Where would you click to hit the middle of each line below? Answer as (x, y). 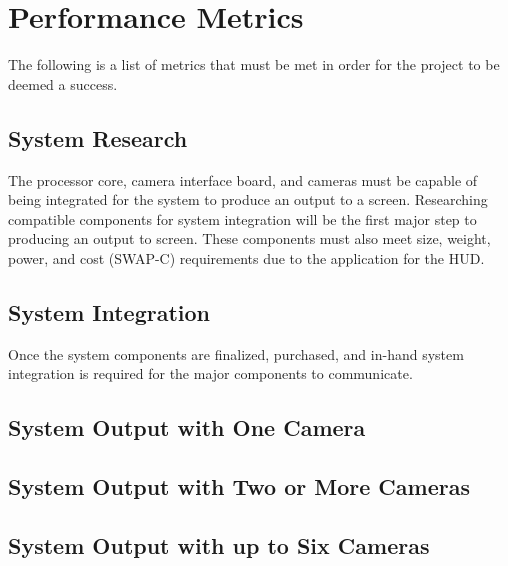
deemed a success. (63, 83)
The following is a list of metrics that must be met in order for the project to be (254, 64)
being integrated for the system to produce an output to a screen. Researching (248, 199)
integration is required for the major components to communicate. (210, 373)
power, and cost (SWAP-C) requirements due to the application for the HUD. (246, 257)
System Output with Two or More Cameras (239, 486)
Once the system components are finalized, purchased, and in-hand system (236, 353)
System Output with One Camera (187, 427)
